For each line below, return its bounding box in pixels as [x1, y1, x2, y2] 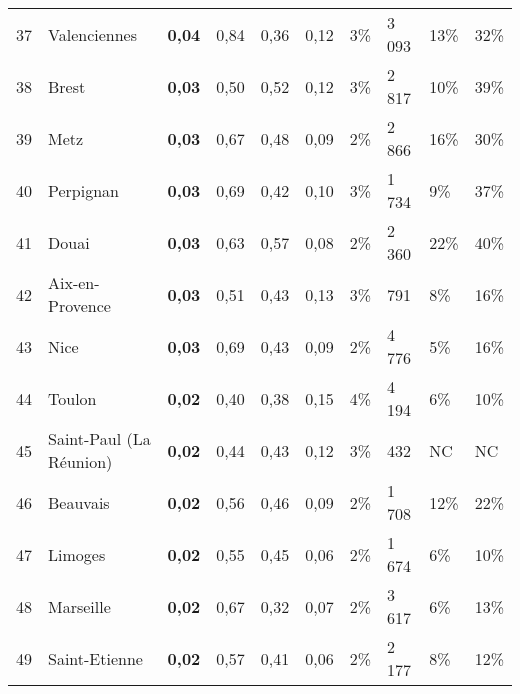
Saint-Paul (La [48, 427, 151, 450]
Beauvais [48, 490, 110, 514]
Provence [48, 294, 111, 317]
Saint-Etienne [48, 646, 143, 670]
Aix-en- [48, 271, 100, 294]
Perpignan [48, 178, 119, 202]
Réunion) [48, 450, 113, 473]
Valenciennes [48, 22, 137, 46]
